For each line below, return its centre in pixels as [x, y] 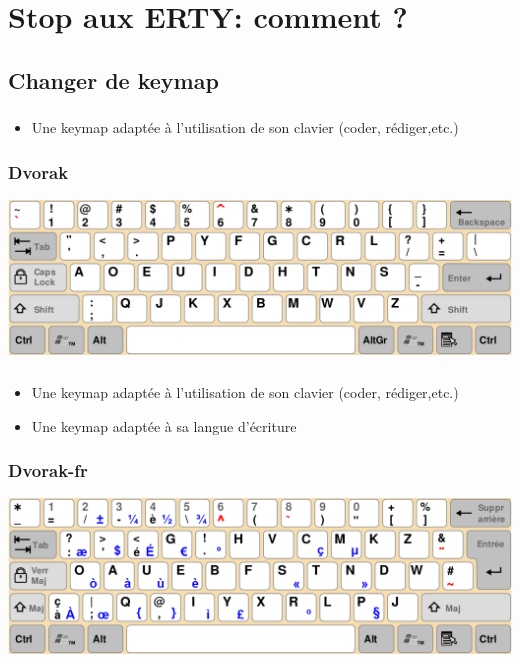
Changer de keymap [113, 79]
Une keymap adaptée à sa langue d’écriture [164, 425]
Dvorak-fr [48, 470]
